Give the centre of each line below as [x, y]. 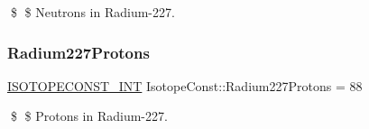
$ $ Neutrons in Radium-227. [92, 12]
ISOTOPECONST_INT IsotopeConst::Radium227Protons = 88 [185, 85]
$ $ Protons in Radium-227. [89, 116]
